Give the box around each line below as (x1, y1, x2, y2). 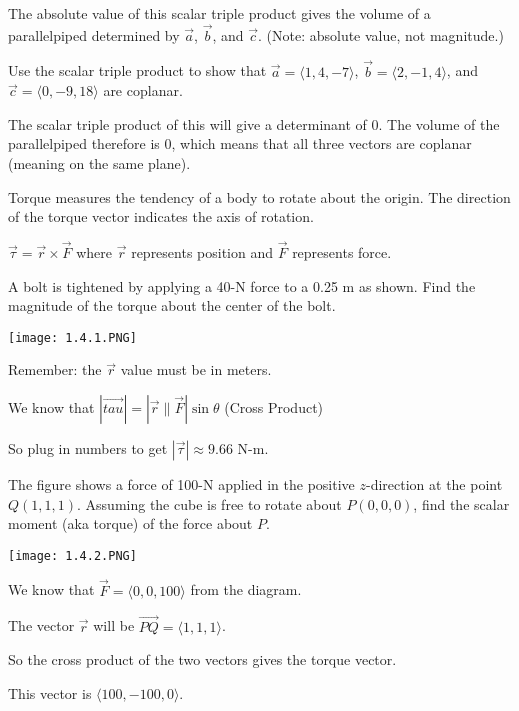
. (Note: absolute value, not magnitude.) (257, 24, 504, 45)
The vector (8, 615, 75, 636)
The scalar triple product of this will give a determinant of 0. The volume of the (8, 113, 500, 134)
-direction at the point (365, 474, 503, 495)
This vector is (8, 682, 92, 703)
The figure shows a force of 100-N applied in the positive (8, 474, 355, 495)
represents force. (292, 242, 392, 262)
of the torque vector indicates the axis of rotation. (8, 206, 314, 227)
